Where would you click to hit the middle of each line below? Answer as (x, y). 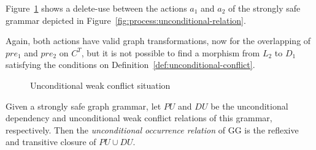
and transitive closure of (51, 142)
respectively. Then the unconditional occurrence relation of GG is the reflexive (152, 129)
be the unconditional (249, 106)
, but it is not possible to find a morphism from (171, 52)
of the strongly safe (264, 8)
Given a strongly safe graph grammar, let (83, 106)
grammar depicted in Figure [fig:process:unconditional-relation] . (126, 20)
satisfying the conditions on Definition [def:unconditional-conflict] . (130, 65)
